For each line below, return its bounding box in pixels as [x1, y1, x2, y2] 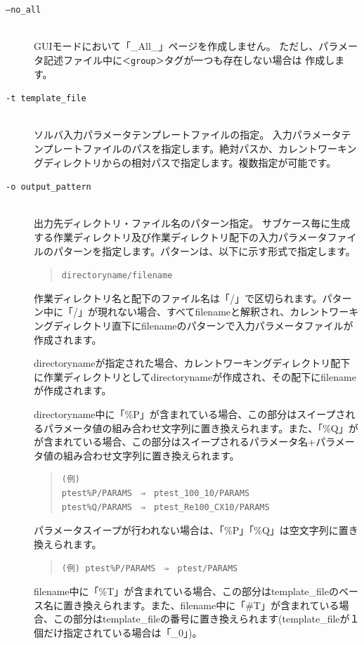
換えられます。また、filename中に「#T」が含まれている [82, 597, 339, 612]
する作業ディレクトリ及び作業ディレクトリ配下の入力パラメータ [34, 229, 327, 244]
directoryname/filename [61, 271, 173, 281]
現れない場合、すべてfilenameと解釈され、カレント [97, 304, 330, 319]
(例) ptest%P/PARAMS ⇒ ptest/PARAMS [61, 563, 238, 574]
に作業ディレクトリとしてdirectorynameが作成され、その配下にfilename [34, 369, 356, 384]
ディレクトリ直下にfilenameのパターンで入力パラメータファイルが [53, 318, 353, 332]
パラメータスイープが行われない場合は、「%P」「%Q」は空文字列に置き [34, 523, 358, 537]
